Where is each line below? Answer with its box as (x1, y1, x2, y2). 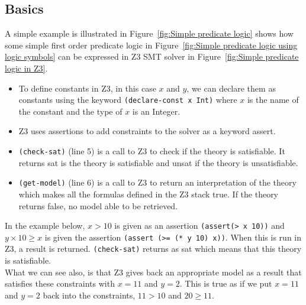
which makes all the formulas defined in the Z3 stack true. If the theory (18, 187, 279, 200)
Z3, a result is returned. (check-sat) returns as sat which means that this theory (5, 242, 302, 255)
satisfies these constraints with (5, 277, 115, 290)
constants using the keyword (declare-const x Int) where (18, 93, 237, 106)
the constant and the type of (18, 105, 123, 117)
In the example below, (5, 219, 85, 232)
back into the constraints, (43, 288, 136, 301)
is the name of (247, 93, 299, 106)
